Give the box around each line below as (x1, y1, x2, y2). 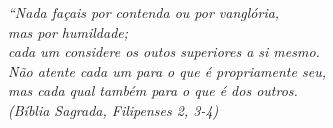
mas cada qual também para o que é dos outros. (8, 80, 298, 101)
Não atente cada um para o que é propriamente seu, (8, 60, 326, 81)
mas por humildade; (8, 21, 129, 42)
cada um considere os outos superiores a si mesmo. (8, 41, 320, 62)
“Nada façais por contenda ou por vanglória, (8, 2, 280, 22)
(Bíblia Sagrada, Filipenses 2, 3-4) (8, 99, 219, 120)
